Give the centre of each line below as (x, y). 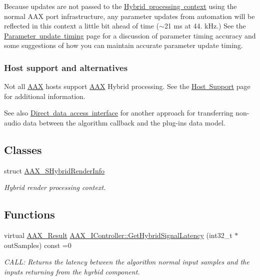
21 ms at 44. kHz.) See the (205, 26)
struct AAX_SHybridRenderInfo (54, 170)
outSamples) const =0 (38, 245)
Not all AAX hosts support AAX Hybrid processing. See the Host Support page (127, 86)
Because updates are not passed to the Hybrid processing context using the (120, 6)
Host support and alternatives (66, 67)
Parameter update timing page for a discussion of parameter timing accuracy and (130, 35)
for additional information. (45, 96)
